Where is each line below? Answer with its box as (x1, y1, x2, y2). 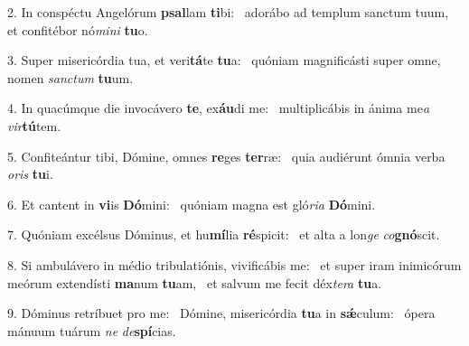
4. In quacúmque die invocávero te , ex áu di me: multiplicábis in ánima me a (7, 98, 430, 117)
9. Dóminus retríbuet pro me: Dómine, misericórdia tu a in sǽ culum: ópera (7, 304, 436, 323)
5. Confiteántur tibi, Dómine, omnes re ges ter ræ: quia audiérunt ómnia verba (7, 146, 446, 165)
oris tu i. (7, 164, 53, 183)
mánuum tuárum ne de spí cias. (7, 321, 176, 340)
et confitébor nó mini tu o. (7, 20, 148, 39)
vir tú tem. (7, 116, 61, 135)
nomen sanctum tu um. (7, 68, 134, 87)
